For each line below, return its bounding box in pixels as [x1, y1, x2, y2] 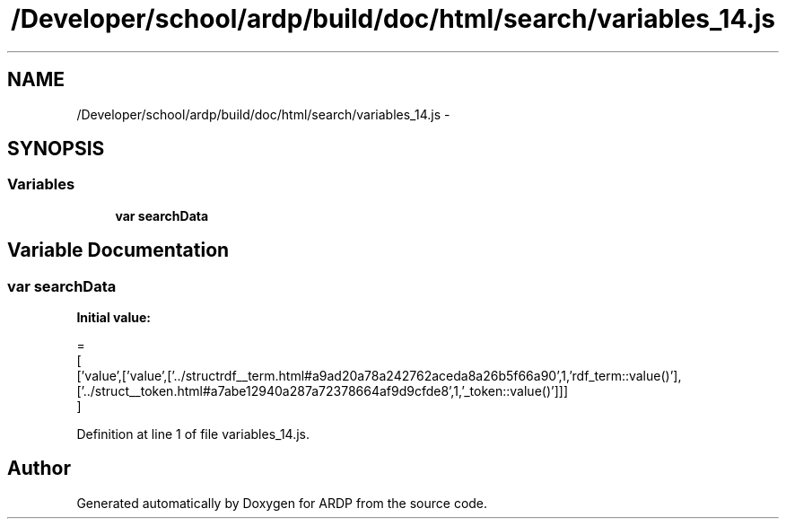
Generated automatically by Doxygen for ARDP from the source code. [76, 495, 488, 511]
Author [7, 457, 71, 480]
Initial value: [76, 310, 151, 326]
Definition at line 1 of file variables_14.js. [76, 426, 310, 443]
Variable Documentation [7, 239, 230, 262]
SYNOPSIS [7, 137, 105, 161]
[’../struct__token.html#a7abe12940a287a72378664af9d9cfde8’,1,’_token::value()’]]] [76, 383, 568, 399]
